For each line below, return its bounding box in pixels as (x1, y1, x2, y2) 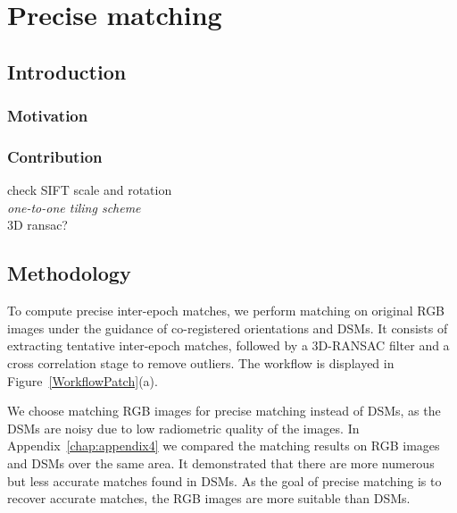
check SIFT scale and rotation (7, 181, 172, 199)
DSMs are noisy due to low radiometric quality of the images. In (7, 418, 360, 437)
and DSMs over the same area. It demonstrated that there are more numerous (7, 453, 435, 472)
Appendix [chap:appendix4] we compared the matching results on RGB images (7, 436, 440, 455)
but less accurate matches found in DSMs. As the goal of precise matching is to (7, 471, 442, 490)
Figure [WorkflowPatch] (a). (7, 371, 158, 390)
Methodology (7, 259, 131, 287)
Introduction (7, 57, 127, 85)
